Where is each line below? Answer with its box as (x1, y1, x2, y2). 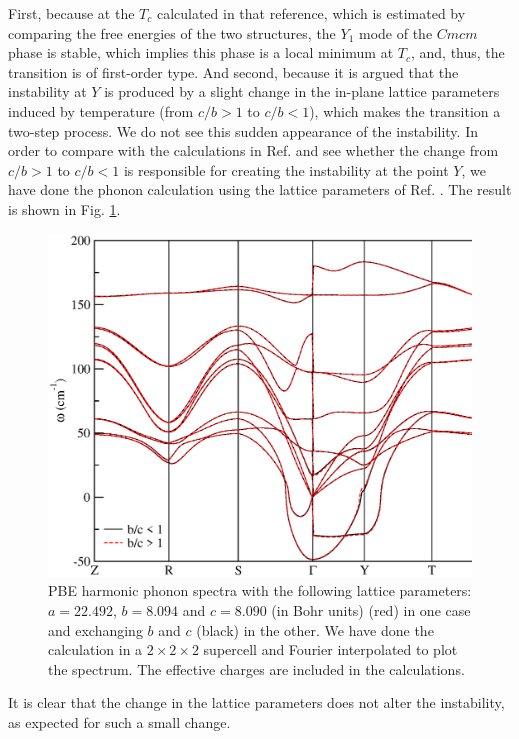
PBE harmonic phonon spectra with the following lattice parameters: (48, 580, 472, 601)
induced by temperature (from (8, 100, 194, 121)
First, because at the (8, 3, 135, 23)
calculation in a (48, 639, 143, 660)
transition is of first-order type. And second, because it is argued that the (8, 61, 459, 82)
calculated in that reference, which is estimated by (156, 3, 466, 23)
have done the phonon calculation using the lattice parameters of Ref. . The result (8, 179, 512, 200)
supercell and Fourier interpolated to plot (203, 639, 458, 660)
